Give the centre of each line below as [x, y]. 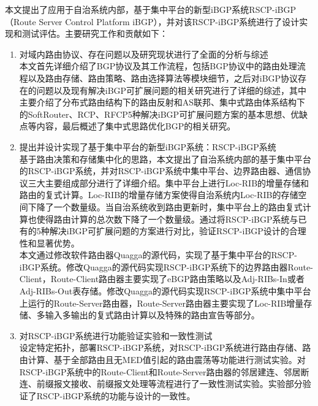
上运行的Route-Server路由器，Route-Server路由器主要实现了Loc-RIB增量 [161, 303]
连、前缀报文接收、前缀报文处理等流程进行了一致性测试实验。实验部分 [161, 384]
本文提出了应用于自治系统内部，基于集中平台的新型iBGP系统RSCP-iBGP [151, 9]
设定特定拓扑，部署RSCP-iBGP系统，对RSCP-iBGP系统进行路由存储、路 [165, 347]
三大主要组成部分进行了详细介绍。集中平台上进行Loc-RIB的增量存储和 [168, 182]
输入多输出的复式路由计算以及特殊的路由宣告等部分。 [152, 315]
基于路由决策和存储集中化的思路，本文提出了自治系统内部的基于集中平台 [165, 159]
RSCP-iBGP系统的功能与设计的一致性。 [116, 395]
